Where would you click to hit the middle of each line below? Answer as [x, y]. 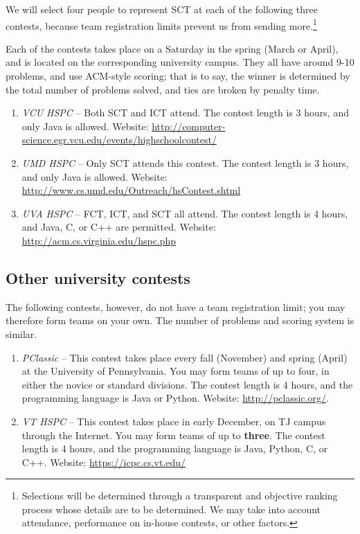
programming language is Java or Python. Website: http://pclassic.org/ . [175, 398]
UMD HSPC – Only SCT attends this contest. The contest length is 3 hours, [185, 163]
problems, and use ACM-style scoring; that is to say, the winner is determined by [178, 76]
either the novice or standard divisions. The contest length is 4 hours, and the [187, 384]
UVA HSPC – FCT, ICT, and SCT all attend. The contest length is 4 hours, [185, 213]
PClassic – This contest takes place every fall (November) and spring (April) [184, 357]
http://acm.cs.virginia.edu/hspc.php [99, 240]
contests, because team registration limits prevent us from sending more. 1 [161, 24]
